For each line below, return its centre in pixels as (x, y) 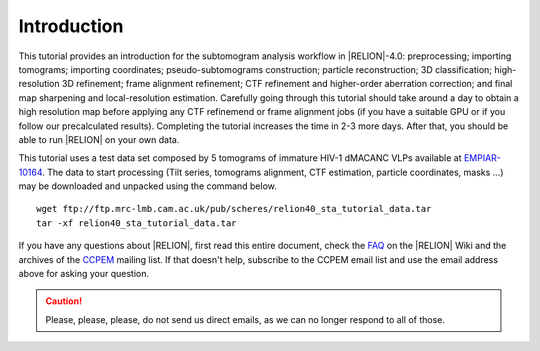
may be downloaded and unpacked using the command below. (147, 186)
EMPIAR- (482, 158)
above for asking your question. (84, 274)
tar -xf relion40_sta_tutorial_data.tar (136, 223)
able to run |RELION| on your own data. (99, 139)
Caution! (64, 301)
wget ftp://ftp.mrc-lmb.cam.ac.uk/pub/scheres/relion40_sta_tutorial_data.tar (234, 209)
